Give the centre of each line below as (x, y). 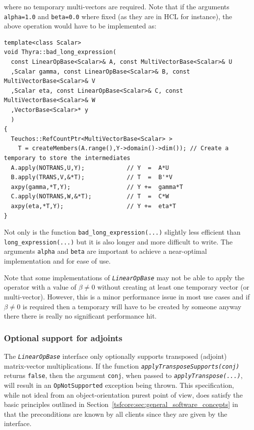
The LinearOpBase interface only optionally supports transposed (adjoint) (115, 356)
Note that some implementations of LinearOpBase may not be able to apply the (124, 277)
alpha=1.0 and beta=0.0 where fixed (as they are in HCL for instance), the (118, 16)
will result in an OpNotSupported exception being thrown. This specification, (119, 385)
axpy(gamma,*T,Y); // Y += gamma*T (97, 187)
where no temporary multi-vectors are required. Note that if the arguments (117, 6)
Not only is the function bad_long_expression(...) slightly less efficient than (122, 232)
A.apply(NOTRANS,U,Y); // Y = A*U (90, 168)
